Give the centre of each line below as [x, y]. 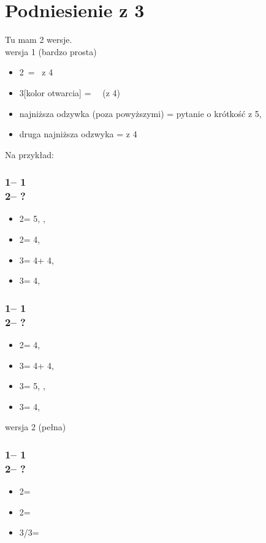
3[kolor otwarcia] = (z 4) [70, 92]
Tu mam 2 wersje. [39, 40]
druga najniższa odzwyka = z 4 [78, 134]
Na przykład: [29, 154]
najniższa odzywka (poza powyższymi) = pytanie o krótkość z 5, [140, 113]
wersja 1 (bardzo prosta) [51, 51]
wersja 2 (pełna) [36, 427]
